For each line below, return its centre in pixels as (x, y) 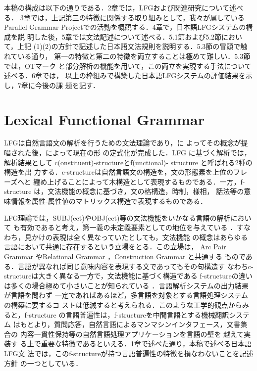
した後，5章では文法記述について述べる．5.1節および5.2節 (128, 36)
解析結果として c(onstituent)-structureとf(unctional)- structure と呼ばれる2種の (128, 162)
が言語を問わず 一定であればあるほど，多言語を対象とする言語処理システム (126, 295)
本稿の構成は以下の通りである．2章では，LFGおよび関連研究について (117, 7)
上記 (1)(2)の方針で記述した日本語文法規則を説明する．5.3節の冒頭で (129, 46)
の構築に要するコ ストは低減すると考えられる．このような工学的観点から (123, 304)
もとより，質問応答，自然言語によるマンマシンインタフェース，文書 (130, 324)
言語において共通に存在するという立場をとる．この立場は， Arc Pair (115, 247)
